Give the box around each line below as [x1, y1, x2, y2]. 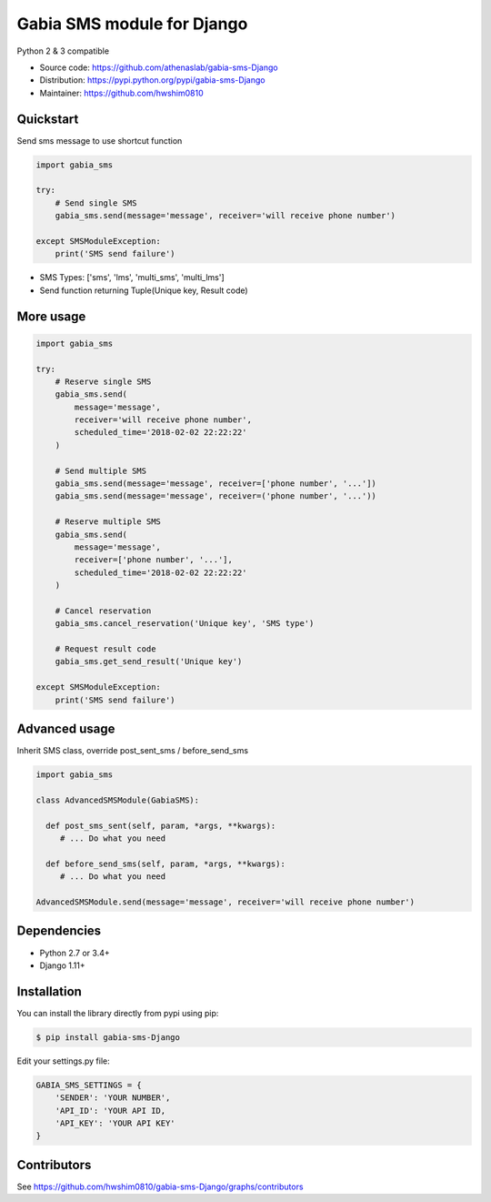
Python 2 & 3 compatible [16, 45, 109, 56]
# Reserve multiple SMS [55, 517, 161, 527]
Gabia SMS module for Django [16, 14, 248, 34]
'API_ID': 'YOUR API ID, [55, 1106, 166, 1116]
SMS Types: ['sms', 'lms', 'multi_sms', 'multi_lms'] [39, 272, 225, 283]
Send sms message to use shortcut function [16, 135, 183, 146]
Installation [16, 984, 82, 999]
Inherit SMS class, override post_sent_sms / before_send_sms [16, 745, 249, 756]
